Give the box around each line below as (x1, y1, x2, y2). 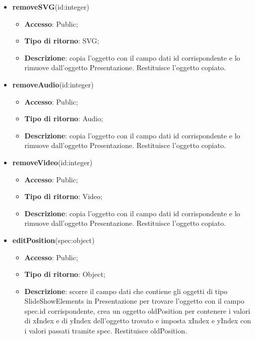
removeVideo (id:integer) (12, 157, 93, 167)
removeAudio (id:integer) (12, 79, 94, 89)
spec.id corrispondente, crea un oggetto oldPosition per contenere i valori (24, 305, 250, 316)
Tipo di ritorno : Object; (24, 269, 106, 279)
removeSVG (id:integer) (12, 2, 89, 12)
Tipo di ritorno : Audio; (24, 113, 103, 124)
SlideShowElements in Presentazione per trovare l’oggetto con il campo (24, 296, 244, 306)
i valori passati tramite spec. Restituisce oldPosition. (24, 325, 187, 336)
